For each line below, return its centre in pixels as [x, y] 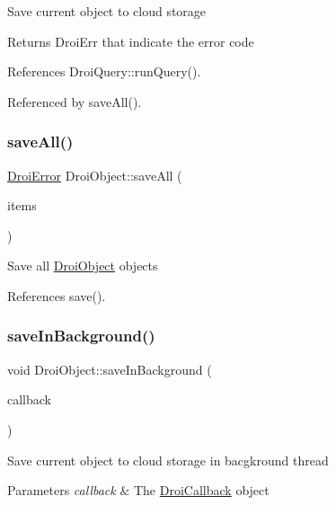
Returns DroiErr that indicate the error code [131, 41]
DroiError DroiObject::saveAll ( [95, 175]
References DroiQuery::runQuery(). [104, 71]
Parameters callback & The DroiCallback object [138, 490]
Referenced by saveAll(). [75, 101]
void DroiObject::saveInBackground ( [110, 369]
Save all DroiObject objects [83, 266]
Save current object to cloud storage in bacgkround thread [168, 460]
